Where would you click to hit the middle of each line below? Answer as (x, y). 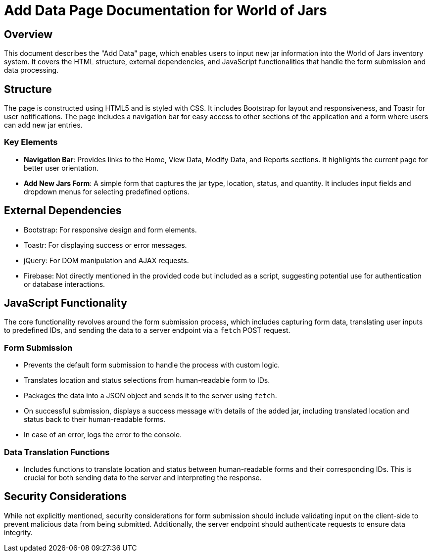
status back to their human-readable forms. (95, 419)
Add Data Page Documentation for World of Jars (166, 10)
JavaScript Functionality (66, 303)
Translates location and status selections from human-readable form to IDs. (147, 380)
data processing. (31, 70)
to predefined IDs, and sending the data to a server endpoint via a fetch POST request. (147, 330)
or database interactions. (65, 284)
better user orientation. (61, 168)
